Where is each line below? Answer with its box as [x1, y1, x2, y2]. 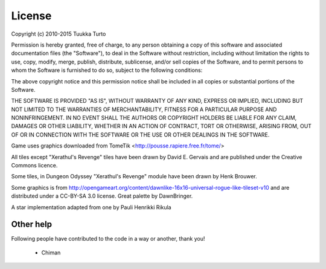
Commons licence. [11, 162, 58, 169]
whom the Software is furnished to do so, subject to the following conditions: [11, 66, 203, 74]
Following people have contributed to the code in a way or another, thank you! [11, 235, 205, 242]
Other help [11, 219, 53, 230]
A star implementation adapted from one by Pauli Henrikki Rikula [11, 203, 171, 211]
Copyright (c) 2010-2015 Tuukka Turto [11, 30, 106, 37]
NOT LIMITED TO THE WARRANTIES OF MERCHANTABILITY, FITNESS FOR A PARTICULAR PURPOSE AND [11, 106, 277, 113]
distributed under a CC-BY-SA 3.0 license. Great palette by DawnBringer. [11, 192, 193, 199]
